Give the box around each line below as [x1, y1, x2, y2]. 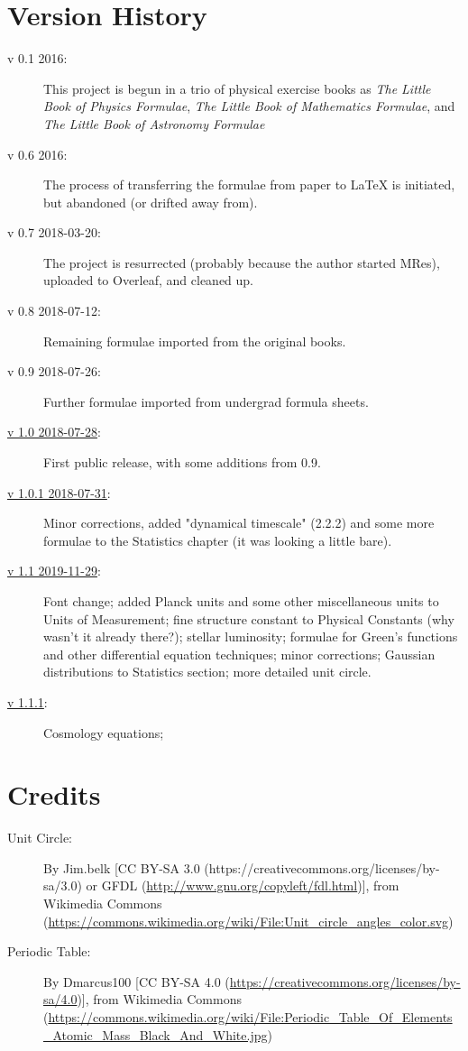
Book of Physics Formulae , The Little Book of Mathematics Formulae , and [43, 97, 455, 115]
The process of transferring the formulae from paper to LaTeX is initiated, [43, 175, 455, 194]
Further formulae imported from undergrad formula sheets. [43, 392, 369, 410]
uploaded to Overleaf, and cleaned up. [43, 271, 254, 290]
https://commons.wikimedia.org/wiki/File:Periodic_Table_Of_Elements [48, 1008, 453, 1027]
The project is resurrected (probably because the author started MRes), [43, 253, 440, 272]
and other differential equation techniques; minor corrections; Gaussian [43, 644, 436, 663]
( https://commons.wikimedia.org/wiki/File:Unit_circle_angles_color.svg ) [43, 911, 454, 930]
